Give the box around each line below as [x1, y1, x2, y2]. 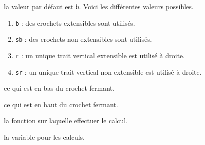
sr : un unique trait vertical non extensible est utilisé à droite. [15, 66, 202, 77]
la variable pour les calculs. [4, 132, 85, 142]
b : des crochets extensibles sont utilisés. [15, 17, 135, 28]
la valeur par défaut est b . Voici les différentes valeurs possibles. [4, 1, 194, 11]
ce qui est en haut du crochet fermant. [4, 99, 118, 109]
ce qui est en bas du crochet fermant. [4, 83, 114, 93]
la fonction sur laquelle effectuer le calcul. [4, 115, 128, 126]
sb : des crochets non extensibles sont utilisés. [15, 34, 152, 44]
